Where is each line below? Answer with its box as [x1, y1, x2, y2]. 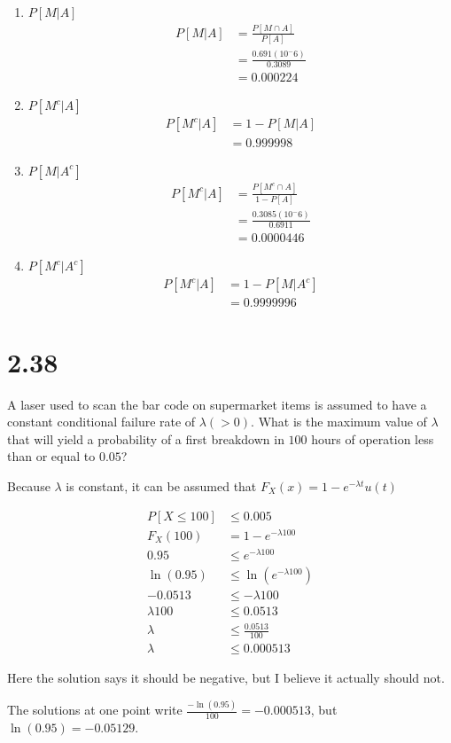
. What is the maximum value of [251, 412, 427, 431]
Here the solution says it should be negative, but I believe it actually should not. [7, 669, 445, 687]
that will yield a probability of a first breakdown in [7, 429, 284, 448]
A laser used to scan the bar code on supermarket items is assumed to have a [7, 395, 427, 413]
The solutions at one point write [7, 700, 183, 719]
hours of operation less [311, 429, 434, 448]
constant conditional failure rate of [7, 412, 196, 431]
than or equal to [7, 447, 96, 465]
